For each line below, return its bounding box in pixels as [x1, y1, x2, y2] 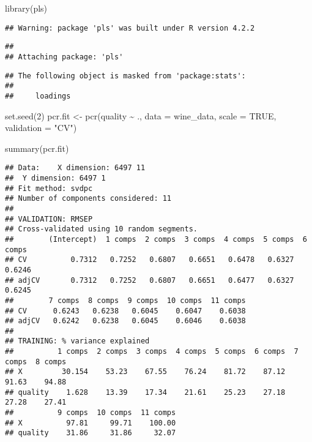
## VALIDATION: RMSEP [5, 214, 93, 223]
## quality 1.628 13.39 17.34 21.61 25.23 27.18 [5, 388, 286, 397]
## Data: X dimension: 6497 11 [5, 163, 146, 173]
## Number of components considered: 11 [5, 194, 172, 203]
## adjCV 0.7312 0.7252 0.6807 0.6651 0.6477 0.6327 [5, 275, 294, 285]
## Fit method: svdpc [5, 184, 93, 193]
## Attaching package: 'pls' [5, 52, 124, 61]
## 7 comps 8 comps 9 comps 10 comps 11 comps [5, 296, 246, 305]
